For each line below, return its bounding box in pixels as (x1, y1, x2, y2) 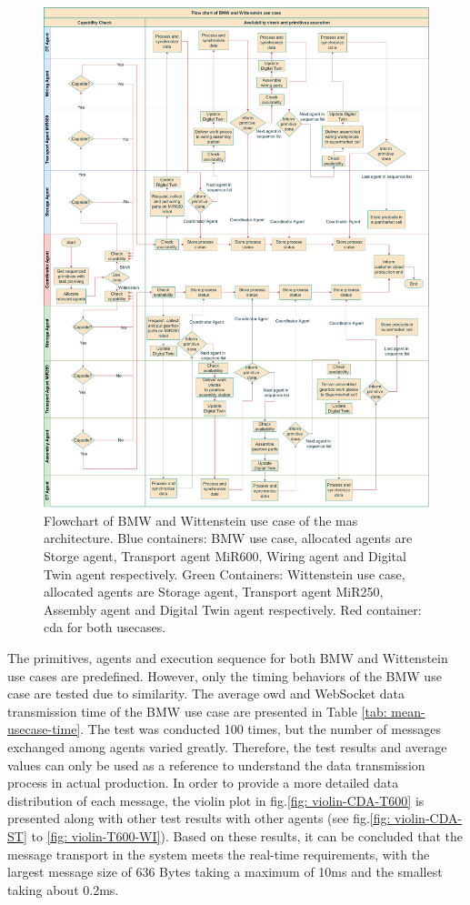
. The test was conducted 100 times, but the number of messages (80, 719, 441, 739)
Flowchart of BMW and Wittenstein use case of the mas (44, 510, 358, 529)
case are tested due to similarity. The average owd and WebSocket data (7, 684, 405, 703)
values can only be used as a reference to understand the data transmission (7, 755, 425, 774)
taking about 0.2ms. (7, 880, 119, 899)
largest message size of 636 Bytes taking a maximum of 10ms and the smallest (7, 862, 443, 881)
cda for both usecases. (44, 618, 166, 637)
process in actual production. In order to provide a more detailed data (7, 773, 399, 792)
